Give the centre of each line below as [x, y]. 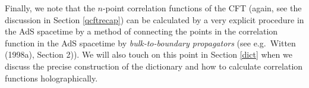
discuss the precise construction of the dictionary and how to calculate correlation [154, 66]
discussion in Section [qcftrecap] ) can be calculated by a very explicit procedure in [154, 19]
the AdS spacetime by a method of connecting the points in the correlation [141, 31]
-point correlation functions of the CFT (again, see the [202, 8]
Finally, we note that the [50, 8]
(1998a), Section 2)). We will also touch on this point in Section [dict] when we [149, 54]
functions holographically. [51, 78]
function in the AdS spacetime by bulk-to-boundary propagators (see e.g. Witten [150, 43]
